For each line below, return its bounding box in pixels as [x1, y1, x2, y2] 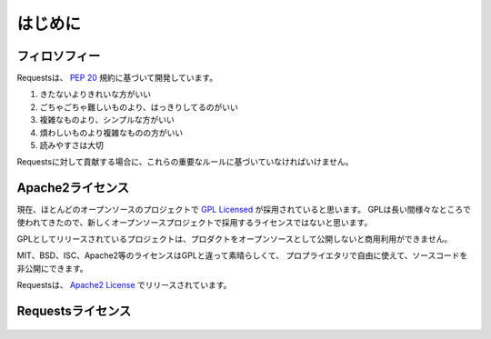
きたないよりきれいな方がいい [39, 89, 152, 100]
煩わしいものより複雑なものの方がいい [39, 127, 184, 138]
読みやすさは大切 [39, 140, 104, 151]
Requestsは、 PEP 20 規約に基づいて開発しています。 [16, 73, 218, 84]
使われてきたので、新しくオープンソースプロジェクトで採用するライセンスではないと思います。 [16, 216, 373, 227]
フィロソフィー [16, 48, 101, 64]
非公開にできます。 [16, 263, 88, 274]
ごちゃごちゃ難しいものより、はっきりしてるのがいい [39, 101, 238, 113]
